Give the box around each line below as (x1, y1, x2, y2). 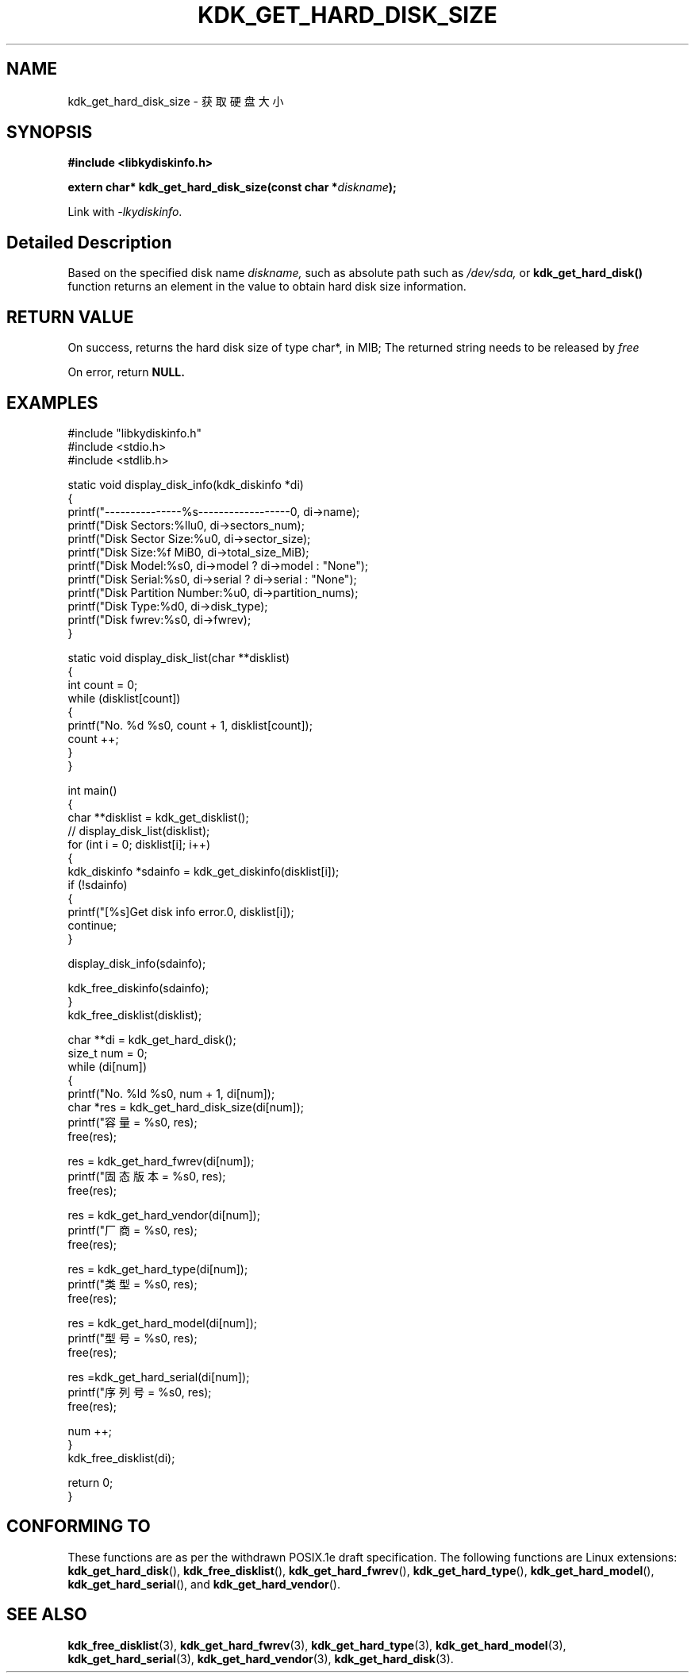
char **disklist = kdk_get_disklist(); (67, 810, 249, 824)
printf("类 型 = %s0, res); (67, 1277, 198, 1291)
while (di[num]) (67, 1059, 148, 1073)
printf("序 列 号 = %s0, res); (67, 1384, 212, 1399)
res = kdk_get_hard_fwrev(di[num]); (67, 1153, 255, 1168)
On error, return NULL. (67, 365, 185, 379)
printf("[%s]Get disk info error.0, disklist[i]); (67, 904, 294, 918)
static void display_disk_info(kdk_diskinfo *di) (67, 477, 304, 491)
